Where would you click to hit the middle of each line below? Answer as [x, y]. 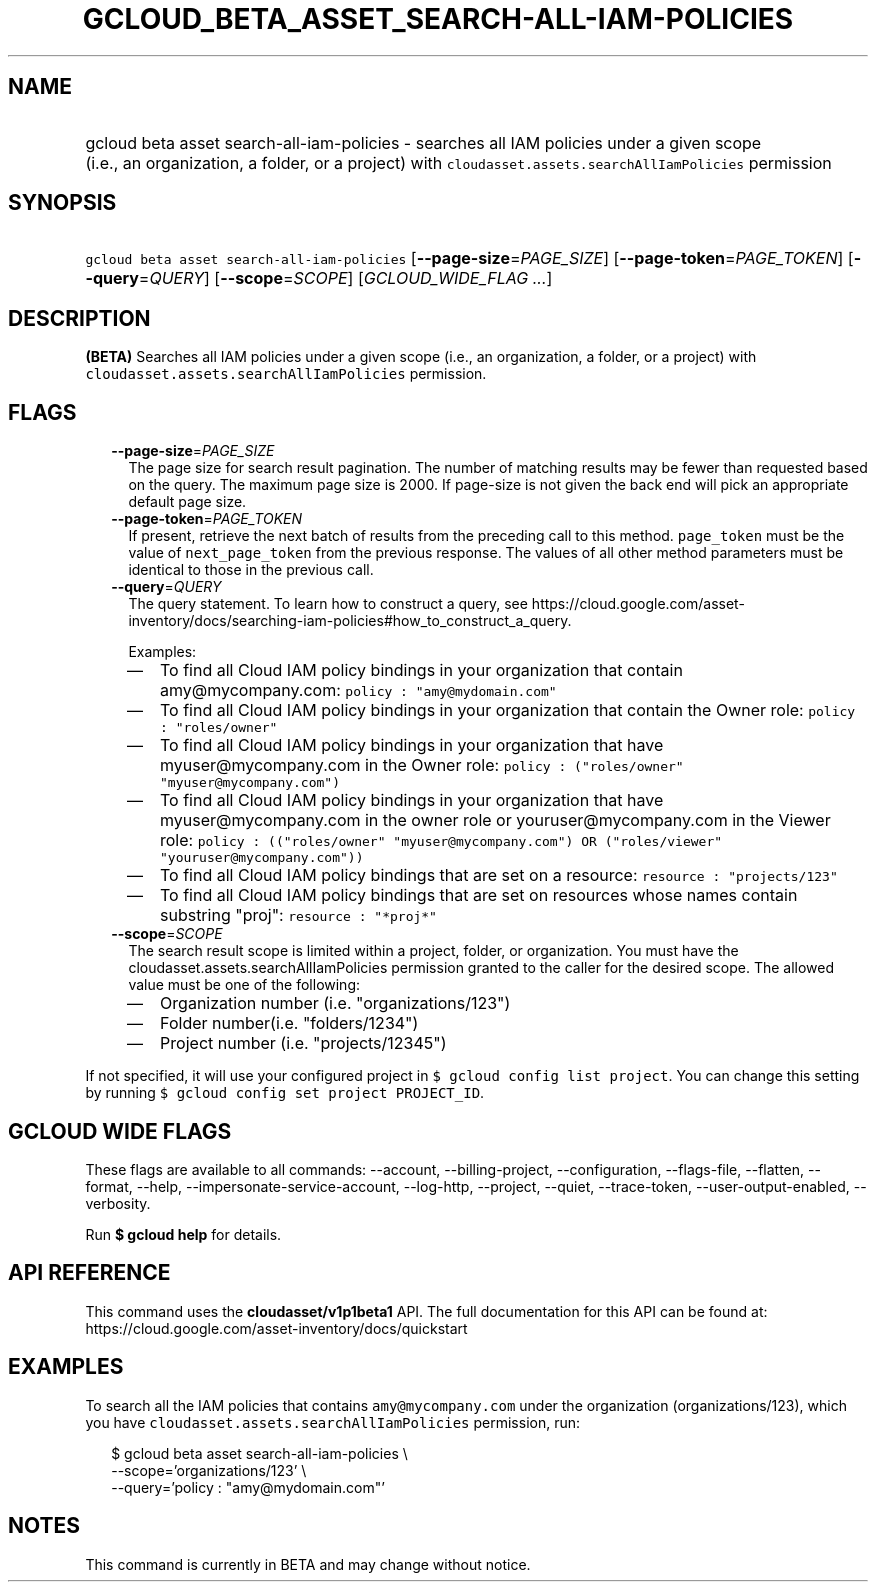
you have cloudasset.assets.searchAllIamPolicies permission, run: [333, 1422]
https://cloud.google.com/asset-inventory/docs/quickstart [276, 1328]
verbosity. [118, 1203]
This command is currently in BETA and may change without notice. [308, 1564]
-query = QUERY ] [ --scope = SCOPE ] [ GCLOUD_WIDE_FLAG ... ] [319, 278]
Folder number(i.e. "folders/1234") [289, 1023]
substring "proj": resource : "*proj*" [298, 915]
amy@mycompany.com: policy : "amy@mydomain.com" [358, 690]
